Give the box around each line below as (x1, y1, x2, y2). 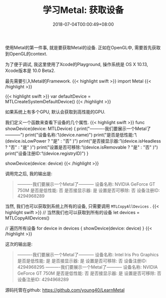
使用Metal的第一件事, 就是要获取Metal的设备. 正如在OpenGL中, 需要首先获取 (5, 44, 161, 50)
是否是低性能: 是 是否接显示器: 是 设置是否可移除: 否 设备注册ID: (17, 258, 147, 264)
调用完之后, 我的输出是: (5, 170, 53, 176)
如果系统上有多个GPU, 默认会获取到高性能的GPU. (5, 109, 106, 115)
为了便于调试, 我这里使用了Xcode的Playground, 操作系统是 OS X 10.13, (5, 61, 149, 67)
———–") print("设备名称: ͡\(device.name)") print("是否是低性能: (5, 132, 134, 138)
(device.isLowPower (5, 138, 47, 144)
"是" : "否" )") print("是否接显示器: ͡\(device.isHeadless (51, 138, 161, 144)
